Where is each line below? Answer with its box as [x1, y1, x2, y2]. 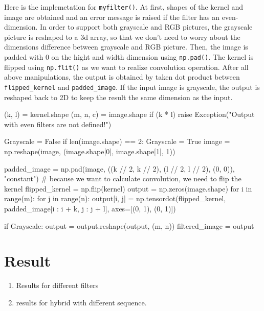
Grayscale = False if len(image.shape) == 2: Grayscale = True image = [4, 136, 230, 147]
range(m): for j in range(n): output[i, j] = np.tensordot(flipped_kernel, [4, 193, 226, 204]
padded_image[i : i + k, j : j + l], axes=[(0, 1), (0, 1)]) [4, 203, 176, 213]
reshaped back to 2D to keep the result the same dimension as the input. [4, 91, 233, 102]
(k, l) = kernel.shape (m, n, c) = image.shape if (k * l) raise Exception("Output [4, 109, 255, 119]
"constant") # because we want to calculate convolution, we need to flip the [4, 173, 241, 184]
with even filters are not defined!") [4, 118, 112, 129]
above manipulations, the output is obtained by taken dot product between [4, 71, 240, 82]
